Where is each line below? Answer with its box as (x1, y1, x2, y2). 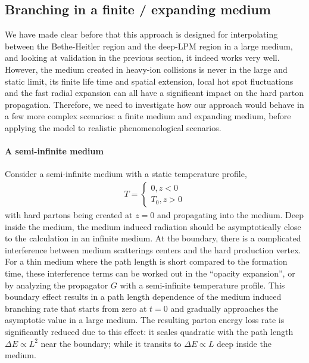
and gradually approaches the (170, 302, 279, 314)
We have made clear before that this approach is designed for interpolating (5, 28, 278, 41)
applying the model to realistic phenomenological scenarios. (5, 121, 221, 134)
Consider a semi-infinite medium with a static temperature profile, (5, 167, 247, 180)
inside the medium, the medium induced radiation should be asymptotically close (5, 220, 301, 232)
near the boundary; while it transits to (40, 337, 182, 349)
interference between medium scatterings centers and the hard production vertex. (5, 243, 301, 256)
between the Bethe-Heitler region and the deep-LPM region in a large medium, (5, 39, 293, 52)
